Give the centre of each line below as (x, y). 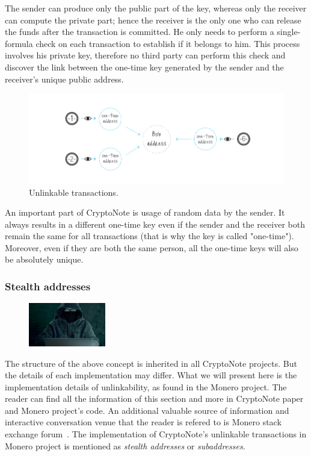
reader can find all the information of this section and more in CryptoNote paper (154, 398)
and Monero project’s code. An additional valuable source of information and (147, 410)
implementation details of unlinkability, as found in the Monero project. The (146, 386)
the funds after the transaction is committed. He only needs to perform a (140, 32)
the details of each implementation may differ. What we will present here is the (151, 375)
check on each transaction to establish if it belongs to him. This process (168, 43)
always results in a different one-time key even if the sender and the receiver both (155, 224)
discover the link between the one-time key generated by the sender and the (144, 67)
